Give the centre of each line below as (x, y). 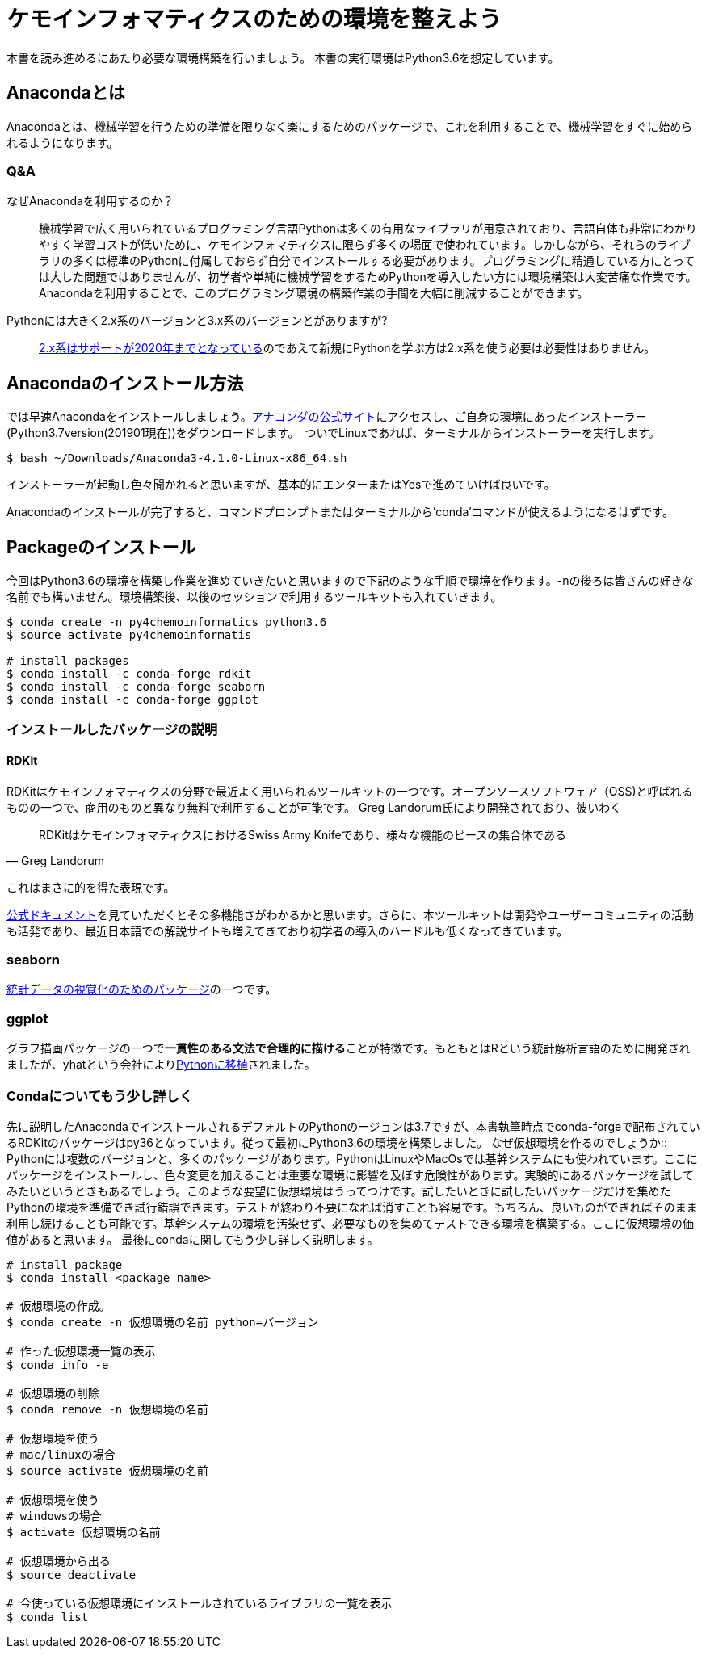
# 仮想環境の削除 (53, 1393)
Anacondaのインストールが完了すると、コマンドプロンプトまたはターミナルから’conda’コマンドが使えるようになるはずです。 (340, 512)
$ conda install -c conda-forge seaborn (136, 687)
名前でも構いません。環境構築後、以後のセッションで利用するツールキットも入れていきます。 (254, 597)
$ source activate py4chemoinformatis (129, 635)
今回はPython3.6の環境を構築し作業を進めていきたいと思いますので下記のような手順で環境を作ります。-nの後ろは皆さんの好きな (350, 581)
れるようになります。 (63, 142)
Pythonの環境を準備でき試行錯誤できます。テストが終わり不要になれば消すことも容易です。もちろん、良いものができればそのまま (352, 1207)
